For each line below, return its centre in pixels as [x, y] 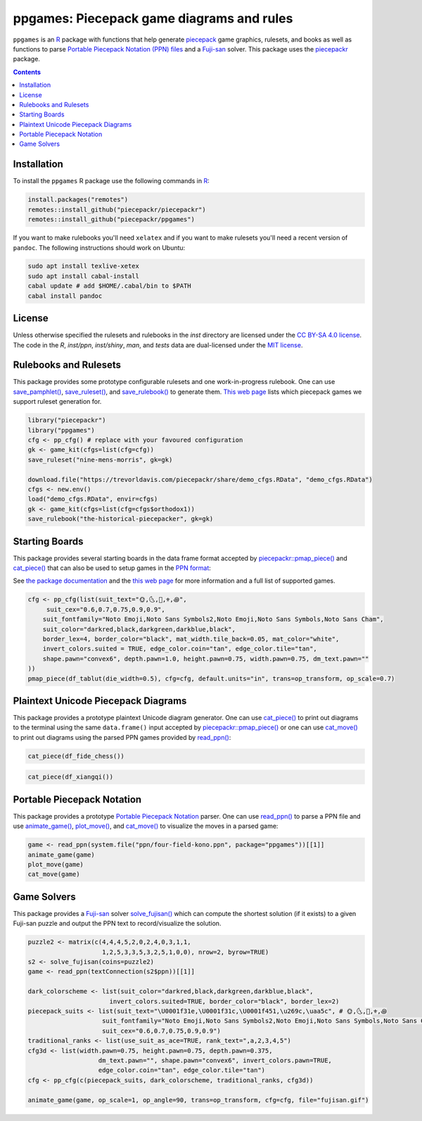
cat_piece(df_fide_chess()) [76, 756]
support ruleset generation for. [57, 402]
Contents [27, 72]
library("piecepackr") [67, 420]
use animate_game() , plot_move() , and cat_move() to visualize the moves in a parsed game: [146, 826]
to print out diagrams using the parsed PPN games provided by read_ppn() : [122, 737]
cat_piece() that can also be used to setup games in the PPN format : [112, 568]
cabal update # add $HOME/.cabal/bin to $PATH [109, 286]
